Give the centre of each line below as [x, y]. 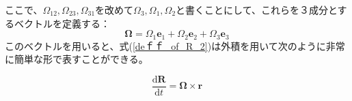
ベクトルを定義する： [62, 23]
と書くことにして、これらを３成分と [257, 10]
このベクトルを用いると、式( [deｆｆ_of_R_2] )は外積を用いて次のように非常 [175, 45]
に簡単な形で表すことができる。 [77, 59]
